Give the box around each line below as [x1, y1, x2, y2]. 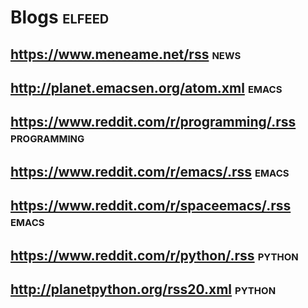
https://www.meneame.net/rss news [10, 46, 242, 63]
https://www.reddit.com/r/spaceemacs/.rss [10, 197, 292, 215]
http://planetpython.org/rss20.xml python [10, 281, 277, 298]
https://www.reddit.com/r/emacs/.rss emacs [10, 163, 290, 180]
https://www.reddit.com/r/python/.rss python [10, 247, 299, 264]
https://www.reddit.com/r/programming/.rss [10, 114, 297, 131]
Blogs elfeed [10, 6, 110, 29]
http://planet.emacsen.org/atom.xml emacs [10, 79, 283, 96]
